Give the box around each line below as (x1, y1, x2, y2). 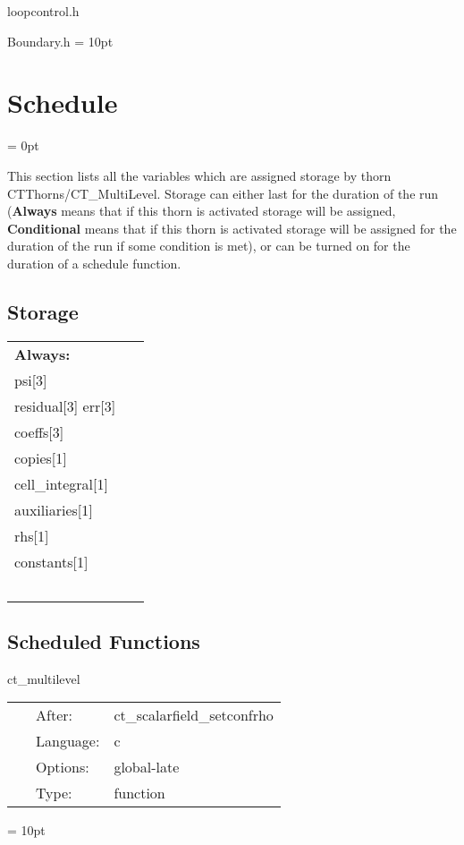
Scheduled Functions (7, 627, 200, 655)
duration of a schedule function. (7, 253, 181, 272)
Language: (36, 730, 100, 752)
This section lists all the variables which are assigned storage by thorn (7, 166, 392, 184)
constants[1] (14, 551, 89, 572)
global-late (114, 756, 180, 778)
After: (36, 704, 72, 726)
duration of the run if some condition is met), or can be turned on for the (7, 236, 410, 255)
